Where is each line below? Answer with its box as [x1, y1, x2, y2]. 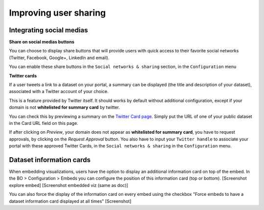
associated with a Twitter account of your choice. [9, 89, 109, 94]
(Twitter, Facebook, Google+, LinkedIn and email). [9, 54, 110, 61]
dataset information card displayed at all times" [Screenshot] [9, 198, 132, 204]
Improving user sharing [9, 7, 106, 18]
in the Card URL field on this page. [9, 120, 78, 126]
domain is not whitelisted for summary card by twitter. [9, 104, 120, 110]
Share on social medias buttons [9, 39, 75, 45]
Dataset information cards [9, 156, 90, 164]
